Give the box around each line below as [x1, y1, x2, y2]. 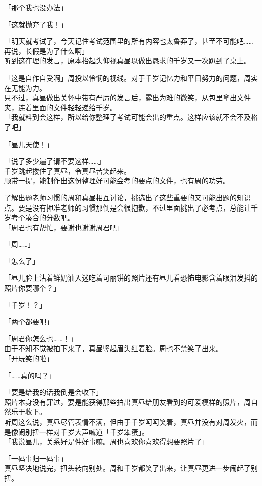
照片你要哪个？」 [4, 283, 60, 293]
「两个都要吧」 [4, 316, 53, 327]
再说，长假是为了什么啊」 [4, 45, 89, 56]
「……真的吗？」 [4, 370, 56, 380]
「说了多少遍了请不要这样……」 [4, 156, 105, 166]
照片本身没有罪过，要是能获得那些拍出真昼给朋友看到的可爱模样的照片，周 [4, 396, 251, 407]
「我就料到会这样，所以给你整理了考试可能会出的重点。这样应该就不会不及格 [4, 112, 258, 122]
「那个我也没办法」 [4, 2, 68, 12]
